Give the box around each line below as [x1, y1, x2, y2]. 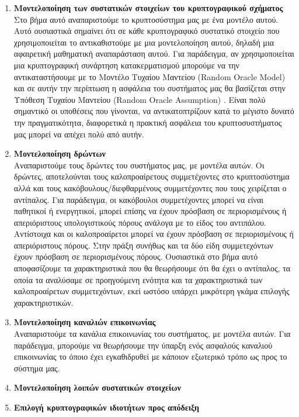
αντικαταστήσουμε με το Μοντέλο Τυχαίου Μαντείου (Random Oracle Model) [13, 70, 286, 82]
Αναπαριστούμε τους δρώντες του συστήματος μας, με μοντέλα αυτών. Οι [13, 158, 265, 171]
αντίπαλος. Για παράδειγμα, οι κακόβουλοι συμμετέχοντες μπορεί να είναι [13, 193, 264, 205]
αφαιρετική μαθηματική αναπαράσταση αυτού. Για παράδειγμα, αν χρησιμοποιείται [13, 47, 294, 60]
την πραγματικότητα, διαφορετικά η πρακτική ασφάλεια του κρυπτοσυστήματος [13, 116, 282, 128]
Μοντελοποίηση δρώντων [13, 147, 106, 160]
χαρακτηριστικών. [13, 296, 74, 308]
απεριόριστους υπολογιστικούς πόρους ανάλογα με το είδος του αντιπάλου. [13, 216, 266, 228]
